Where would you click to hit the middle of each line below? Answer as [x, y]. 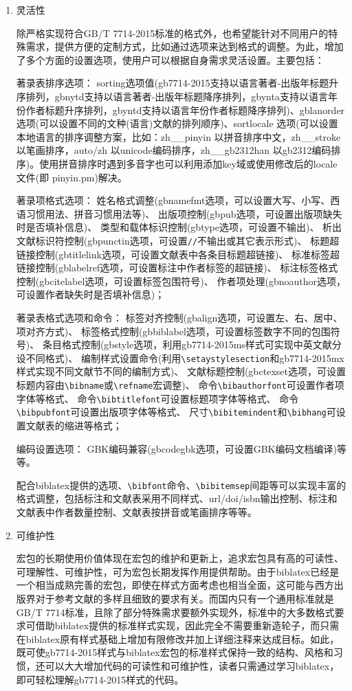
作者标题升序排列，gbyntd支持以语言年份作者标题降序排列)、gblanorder [185, 110]
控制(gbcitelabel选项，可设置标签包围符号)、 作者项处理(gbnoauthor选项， [181, 281]
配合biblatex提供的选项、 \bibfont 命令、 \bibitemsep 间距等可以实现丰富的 [181, 485]
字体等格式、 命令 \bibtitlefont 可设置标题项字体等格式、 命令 [157, 398]
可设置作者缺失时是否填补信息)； [90, 294]
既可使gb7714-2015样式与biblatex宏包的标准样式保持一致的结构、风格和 [175, 652]
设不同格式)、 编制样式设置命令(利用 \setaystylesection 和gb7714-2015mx [180, 358]
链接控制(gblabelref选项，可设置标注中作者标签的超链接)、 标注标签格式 [177, 268]
